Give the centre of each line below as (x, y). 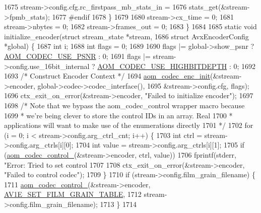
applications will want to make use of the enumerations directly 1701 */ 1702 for (129, 125)
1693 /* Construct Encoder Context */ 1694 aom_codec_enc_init (107, 76)
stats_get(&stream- (219, 7)
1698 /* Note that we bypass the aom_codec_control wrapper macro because (124, 105)
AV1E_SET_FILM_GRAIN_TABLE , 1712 (73, 194)
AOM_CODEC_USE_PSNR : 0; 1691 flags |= (77, 56)
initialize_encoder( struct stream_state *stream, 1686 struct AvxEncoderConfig (126, 36)
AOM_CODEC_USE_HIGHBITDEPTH (162, 66)
